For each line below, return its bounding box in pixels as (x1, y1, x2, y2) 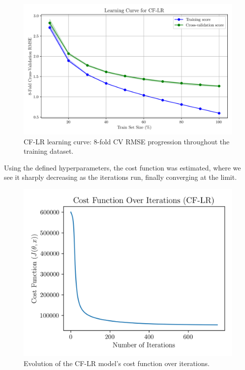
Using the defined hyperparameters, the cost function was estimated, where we (4, 162, 241, 172)
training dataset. (24, 146, 74, 156)
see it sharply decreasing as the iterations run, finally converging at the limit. (4, 172, 237, 182)
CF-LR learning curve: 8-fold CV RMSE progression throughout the (24, 136, 230, 146)
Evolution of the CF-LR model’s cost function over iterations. (24, 358, 210, 368)
